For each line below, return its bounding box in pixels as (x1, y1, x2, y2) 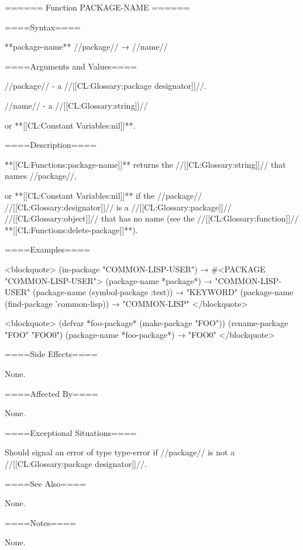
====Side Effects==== (5, 348, 98, 360)
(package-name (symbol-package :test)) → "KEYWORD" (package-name (33, 286, 294, 298)
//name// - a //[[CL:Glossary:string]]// (5, 99, 148, 111)
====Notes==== (5, 516, 76, 528)
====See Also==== (5, 477, 86, 489)
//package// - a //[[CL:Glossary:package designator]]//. (5, 79, 206, 92)
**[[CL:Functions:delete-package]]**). (5, 223, 138, 236)
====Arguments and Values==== (5, 60, 137, 72)
